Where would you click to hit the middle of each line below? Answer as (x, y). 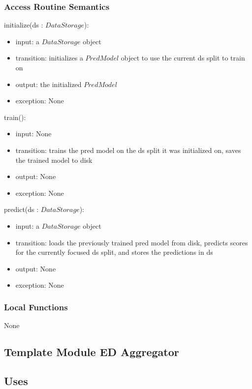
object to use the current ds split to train (183, 58)
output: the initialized (48, 84)
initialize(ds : (24, 25)
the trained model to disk (54, 160)
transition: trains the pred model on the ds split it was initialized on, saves (128, 150)
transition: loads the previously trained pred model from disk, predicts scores (132, 242)
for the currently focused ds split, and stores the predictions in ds (114, 252)
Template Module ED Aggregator (92, 352)
